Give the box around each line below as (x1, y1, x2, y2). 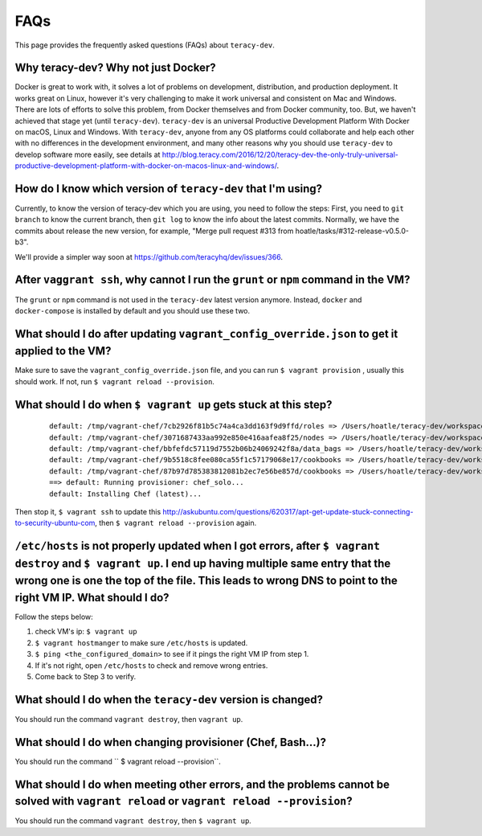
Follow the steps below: (14, 612, 94, 622)
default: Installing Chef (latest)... (49, 489, 202, 498)
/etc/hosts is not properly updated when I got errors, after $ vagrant (14, 539, 381, 553)
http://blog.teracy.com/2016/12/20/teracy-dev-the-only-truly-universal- (161, 150, 399, 159)
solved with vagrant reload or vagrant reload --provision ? (14, 794, 353, 808)
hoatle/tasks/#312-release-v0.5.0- (295, 226, 410, 236)
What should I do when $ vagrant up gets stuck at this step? (14, 398, 333, 412)
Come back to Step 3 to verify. (35, 672, 137, 682)
